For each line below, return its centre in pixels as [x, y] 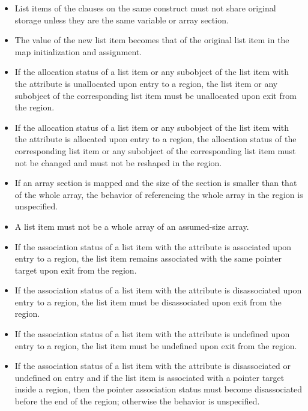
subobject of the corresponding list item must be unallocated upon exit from [156, 95]
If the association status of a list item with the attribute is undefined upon [152, 334]
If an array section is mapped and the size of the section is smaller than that [156, 183]
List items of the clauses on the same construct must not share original [145, 8]
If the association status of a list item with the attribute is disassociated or [153, 366]
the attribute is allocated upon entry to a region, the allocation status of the [156, 139]
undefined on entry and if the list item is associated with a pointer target [149, 377]
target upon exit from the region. [76, 270]
